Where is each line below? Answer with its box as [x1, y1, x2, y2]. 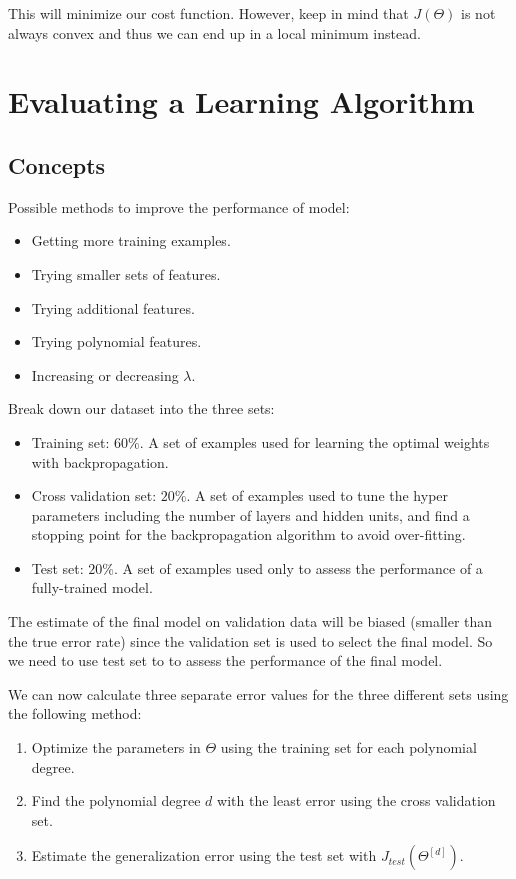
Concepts [8, 149, 106, 180]
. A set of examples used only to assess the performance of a [114, 557, 483, 578]
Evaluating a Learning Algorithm [8, 81, 475, 122]
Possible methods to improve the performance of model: [8, 196, 350, 217]
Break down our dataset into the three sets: [8, 398, 275, 419]
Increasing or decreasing [31, 364, 179, 385]
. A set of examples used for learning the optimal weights [139, 431, 490, 452]
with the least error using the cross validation [217, 790, 496, 811]
